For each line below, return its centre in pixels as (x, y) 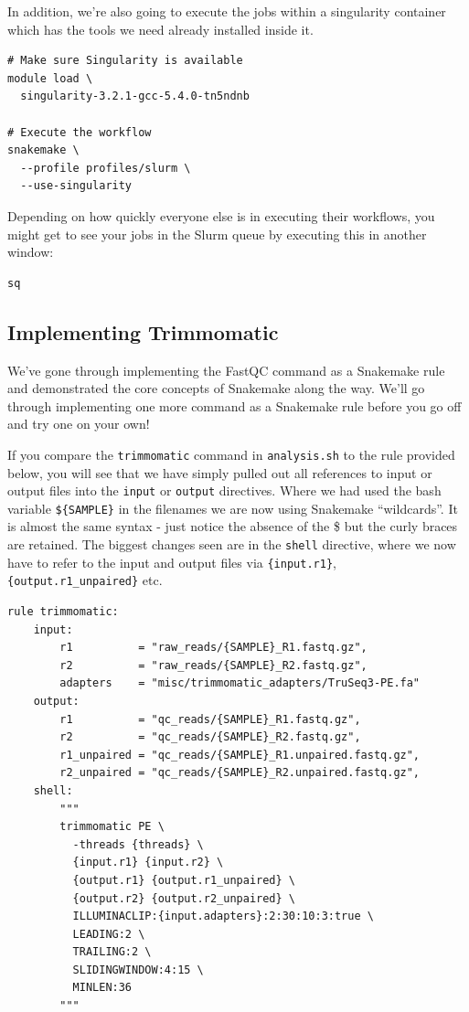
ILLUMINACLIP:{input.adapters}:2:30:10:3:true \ (223, 916)
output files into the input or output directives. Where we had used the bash (224, 490)
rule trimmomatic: (63, 612)
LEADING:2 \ (109, 934)
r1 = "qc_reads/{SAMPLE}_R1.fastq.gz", (210, 719)
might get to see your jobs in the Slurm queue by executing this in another (217, 234)
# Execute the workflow (80, 132)
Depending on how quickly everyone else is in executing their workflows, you (221, 215)
